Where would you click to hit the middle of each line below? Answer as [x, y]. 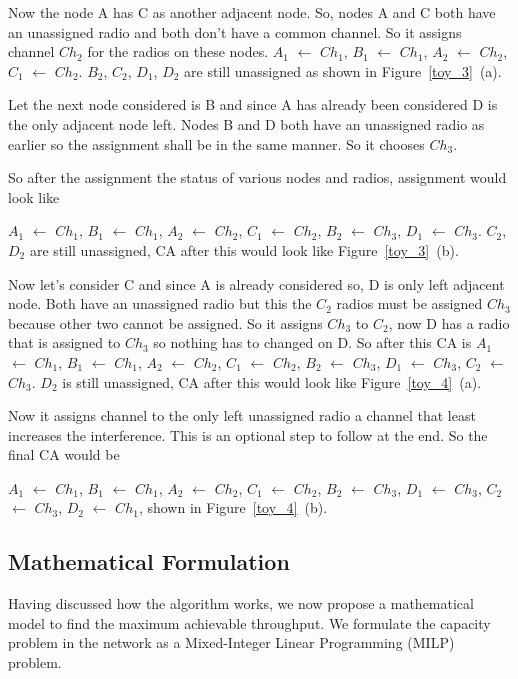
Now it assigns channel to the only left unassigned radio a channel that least [242, 415]
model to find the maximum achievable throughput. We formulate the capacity [249, 622]
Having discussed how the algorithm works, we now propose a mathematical [241, 603]
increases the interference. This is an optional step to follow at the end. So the [248, 434]
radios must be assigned [409, 303]
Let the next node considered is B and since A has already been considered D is [253, 104]
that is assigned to [64, 342]
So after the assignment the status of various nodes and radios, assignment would [257, 177]
